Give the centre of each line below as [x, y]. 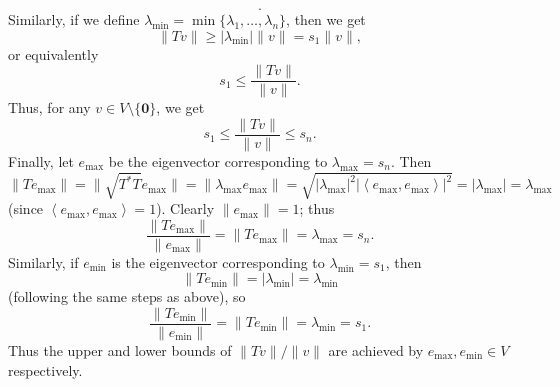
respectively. [45, 369]
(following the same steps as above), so [127, 296]
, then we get [326, 19]
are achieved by [376, 349]
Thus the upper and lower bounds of [120, 349]
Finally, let [41, 160]
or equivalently [53, 53]
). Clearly [185, 208]
